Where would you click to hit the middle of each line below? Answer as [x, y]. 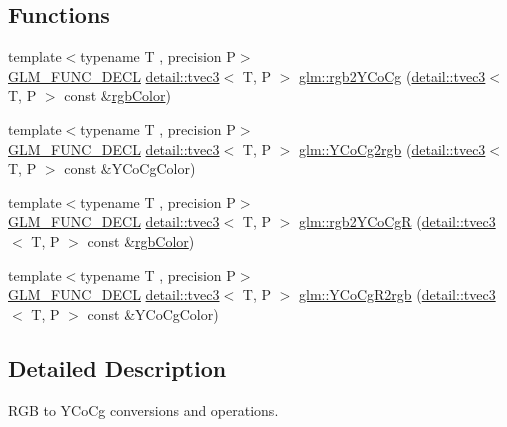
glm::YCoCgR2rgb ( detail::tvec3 [397, 294]
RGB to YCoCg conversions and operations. [143, 409]
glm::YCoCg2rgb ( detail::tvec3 [392, 148]
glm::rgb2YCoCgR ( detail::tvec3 [397, 221]
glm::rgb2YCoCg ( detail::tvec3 [392, 75]
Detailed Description [117, 367]
